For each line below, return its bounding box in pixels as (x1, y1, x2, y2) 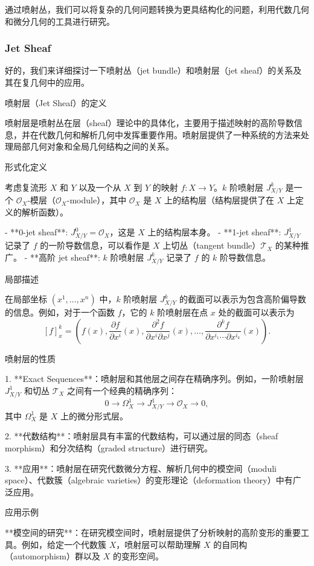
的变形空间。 (112, 550, 164, 562)
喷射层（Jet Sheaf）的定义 (5, 96, 107, 109)
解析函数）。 (21, 205, 68, 218)
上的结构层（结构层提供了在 (164, 194, 275, 206)
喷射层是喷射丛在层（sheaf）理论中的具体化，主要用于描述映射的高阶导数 (5, 116, 294, 129)
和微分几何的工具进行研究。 (5, 14, 115, 27)
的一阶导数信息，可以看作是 (40, 239, 150, 252)
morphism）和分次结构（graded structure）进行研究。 (5, 442, 213, 454)
